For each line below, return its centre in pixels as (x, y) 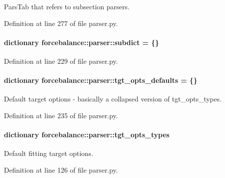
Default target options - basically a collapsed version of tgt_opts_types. (113, 99)
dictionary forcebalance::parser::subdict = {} (82, 42)
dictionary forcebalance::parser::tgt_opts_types (87, 135)
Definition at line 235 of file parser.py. (61, 115)
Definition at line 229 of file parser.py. (61, 61)
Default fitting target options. (49, 153)
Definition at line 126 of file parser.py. (61, 169)
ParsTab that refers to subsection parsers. (67, 6)
